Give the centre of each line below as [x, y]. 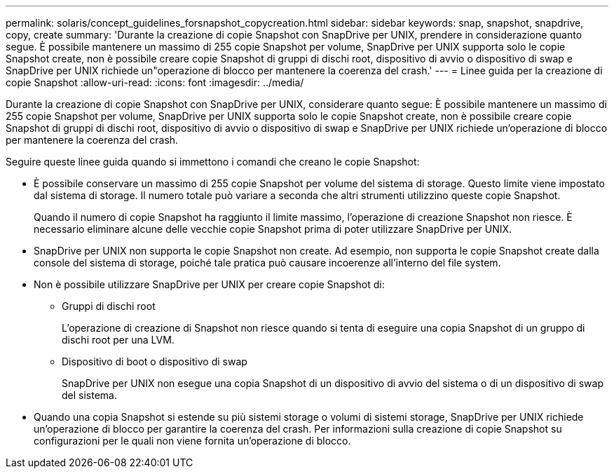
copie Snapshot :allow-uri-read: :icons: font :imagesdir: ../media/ [155, 82]
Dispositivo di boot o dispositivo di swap [155, 361]
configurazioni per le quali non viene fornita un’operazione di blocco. [192, 441]
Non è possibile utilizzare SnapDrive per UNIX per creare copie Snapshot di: [209, 284]
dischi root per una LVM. [118, 340]
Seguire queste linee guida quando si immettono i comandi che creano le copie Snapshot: [213, 162]
